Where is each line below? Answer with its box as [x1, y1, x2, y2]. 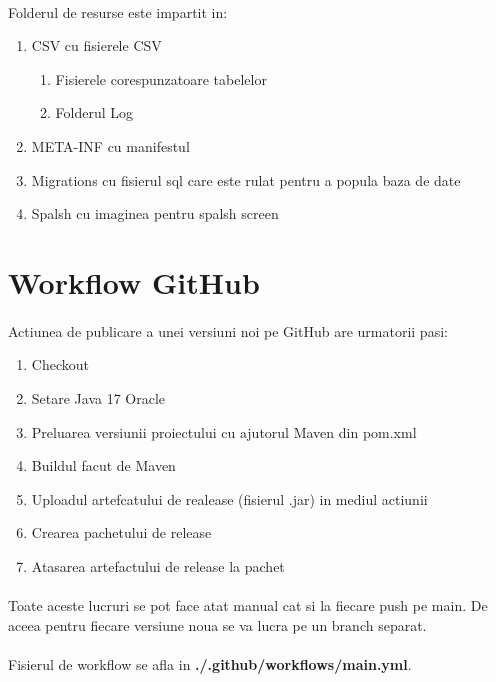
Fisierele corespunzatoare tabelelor [55, 68, 267, 89]
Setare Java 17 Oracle [31, 387, 166, 408]
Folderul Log [55, 102, 134, 123]
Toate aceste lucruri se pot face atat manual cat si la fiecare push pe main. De [8, 595, 488, 616]
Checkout [31, 354, 89, 375]
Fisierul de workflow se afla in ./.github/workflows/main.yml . [8, 653, 412, 674]
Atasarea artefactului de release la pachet [31, 555, 285, 576]
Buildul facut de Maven [31, 455, 176, 476]
